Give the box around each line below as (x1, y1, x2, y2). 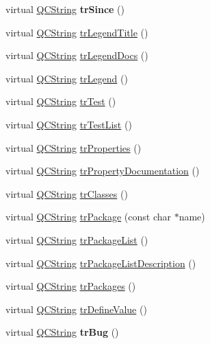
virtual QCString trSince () (5, 2, 124, 16)
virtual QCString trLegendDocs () (5, 48, 148, 62)
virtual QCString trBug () (5, 325, 119, 339)
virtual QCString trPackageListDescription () (5, 255, 196, 270)
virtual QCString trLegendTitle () (5, 25, 148, 39)
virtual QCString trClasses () (5, 186, 128, 200)
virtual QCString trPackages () (5, 279, 136, 293)
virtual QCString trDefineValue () (5, 301, 147, 316)
